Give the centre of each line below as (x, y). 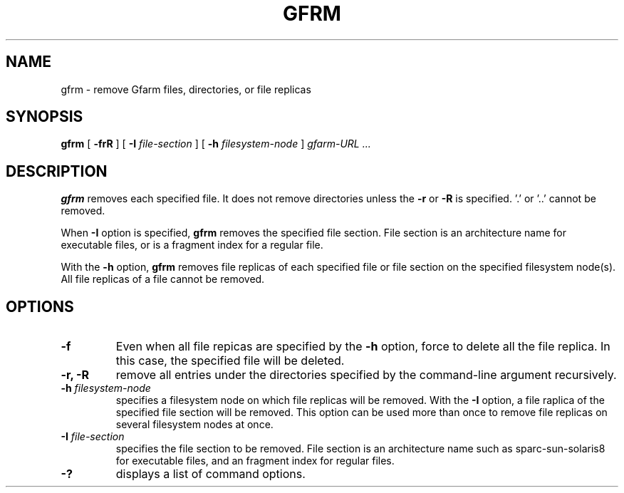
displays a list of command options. (210, 474)
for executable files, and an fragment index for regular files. (255, 461)
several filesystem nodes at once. (194, 425)
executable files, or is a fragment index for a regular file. (192, 245)
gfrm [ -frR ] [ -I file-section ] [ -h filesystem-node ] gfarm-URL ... (216, 144)
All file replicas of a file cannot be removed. (163, 279)
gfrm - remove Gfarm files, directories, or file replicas (186, 89)
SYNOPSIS (45, 117)
